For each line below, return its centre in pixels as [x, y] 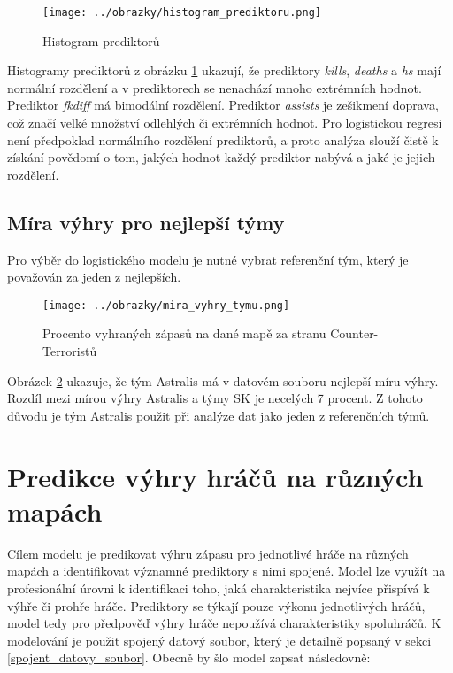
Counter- [354, 333]
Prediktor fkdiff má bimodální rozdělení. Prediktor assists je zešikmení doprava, [223, 105]
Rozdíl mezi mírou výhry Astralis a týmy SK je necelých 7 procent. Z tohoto [215, 398]
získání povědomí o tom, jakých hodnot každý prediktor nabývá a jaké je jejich [221, 157]
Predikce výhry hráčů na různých [215, 476]
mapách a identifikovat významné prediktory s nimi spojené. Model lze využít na [226, 571]
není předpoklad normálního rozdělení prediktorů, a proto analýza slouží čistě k [223, 139]
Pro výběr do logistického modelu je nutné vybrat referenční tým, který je [208, 259]
